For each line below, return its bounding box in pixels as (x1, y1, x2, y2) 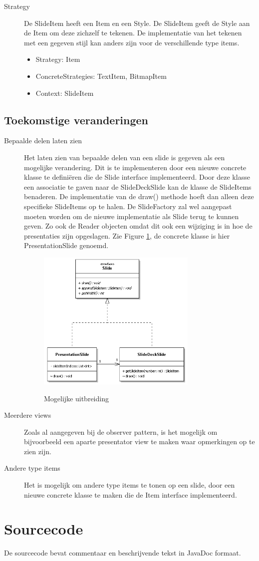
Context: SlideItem (35, 87, 94, 98)
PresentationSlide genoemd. (24, 240, 109, 251)
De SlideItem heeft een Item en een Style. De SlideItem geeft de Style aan (24, 17, 250, 28)
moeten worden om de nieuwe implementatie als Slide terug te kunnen (24, 211, 239, 221)
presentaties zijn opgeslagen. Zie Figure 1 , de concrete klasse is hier (24, 230, 230, 241)
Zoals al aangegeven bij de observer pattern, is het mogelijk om (24, 426, 218, 437)
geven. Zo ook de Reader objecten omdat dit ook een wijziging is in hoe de (24, 221, 253, 231)
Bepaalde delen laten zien (4, 135, 82, 146)
